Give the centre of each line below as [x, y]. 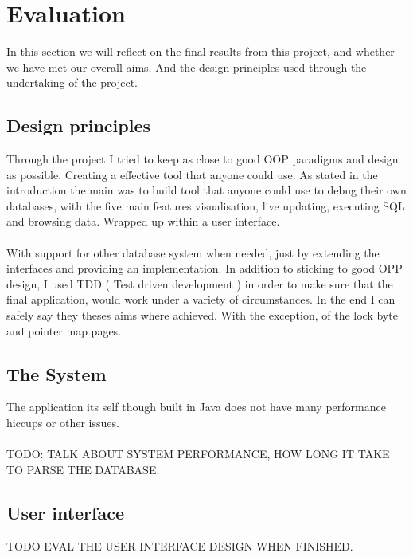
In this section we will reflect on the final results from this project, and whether [201, 51]
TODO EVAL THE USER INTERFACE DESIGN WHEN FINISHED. [180, 545]
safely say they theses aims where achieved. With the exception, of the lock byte [202, 315]
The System [56, 373]
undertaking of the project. [72, 82]
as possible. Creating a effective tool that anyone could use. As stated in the [192, 174]
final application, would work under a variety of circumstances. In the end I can [201, 299]
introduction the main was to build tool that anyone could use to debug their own [206, 190]
